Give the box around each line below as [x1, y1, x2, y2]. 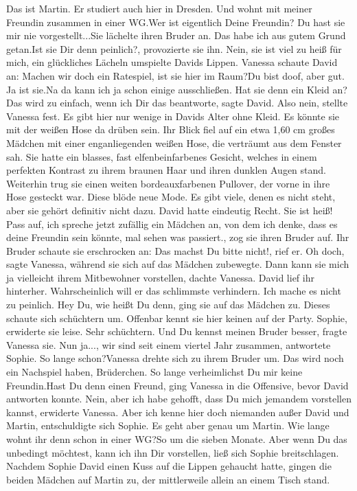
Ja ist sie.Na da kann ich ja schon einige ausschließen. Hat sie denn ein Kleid [6, 82, 330, 96]
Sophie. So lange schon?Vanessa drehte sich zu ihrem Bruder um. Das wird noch [6, 351, 344, 365]
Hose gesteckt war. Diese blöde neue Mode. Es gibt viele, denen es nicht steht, [6, 190, 336, 204]
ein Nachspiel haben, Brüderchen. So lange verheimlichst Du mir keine [6, 365, 303, 379]
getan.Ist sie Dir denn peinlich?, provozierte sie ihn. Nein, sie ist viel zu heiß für [6, 41, 342, 56]
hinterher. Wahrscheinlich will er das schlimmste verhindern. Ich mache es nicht [6, 284, 341, 298]
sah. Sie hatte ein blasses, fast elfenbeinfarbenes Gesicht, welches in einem [6, 149, 317, 163]
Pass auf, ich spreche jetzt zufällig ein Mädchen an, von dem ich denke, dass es [6, 216, 338, 231]
